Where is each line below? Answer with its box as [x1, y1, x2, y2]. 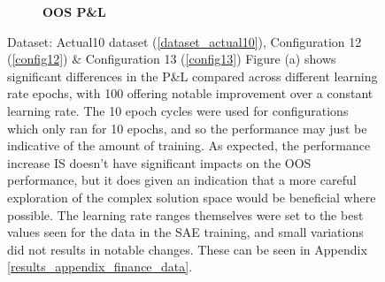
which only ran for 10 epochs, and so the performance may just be [7, 118, 367, 137]
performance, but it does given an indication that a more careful [7, 171, 357, 189]
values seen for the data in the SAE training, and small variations [7, 223, 364, 241]
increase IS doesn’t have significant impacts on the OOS [7, 153, 312, 171]
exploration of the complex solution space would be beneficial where [7, 187, 376, 206]
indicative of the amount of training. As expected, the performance [7, 136, 371, 155]
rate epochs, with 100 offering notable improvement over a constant [7, 84, 373, 103]
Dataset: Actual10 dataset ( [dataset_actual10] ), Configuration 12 [7, 32, 362, 50]
